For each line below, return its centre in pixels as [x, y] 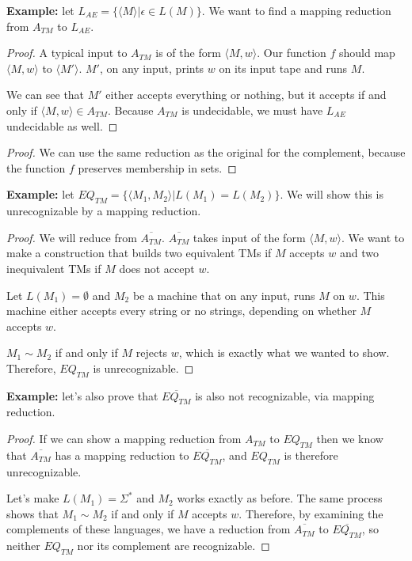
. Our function [292, 53]
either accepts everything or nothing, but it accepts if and [246, 95]
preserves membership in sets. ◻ [157, 167]
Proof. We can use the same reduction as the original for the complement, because [206, 152]
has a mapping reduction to [122, 455]
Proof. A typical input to [67, 53]
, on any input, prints [152, 68]
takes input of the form [249, 237]
